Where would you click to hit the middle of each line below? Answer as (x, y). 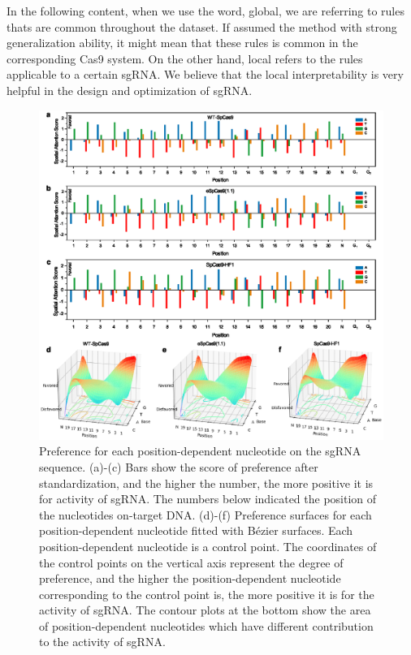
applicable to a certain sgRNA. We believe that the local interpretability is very (205, 74)
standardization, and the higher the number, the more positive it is (206, 483)
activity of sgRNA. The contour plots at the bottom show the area (205, 610)
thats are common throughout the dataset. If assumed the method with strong (202, 26)
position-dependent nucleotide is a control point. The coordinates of (208, 546)
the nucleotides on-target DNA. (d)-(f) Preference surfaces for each (205, 514)
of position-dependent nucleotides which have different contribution (206, 625)
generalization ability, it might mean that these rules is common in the (182, 43)
